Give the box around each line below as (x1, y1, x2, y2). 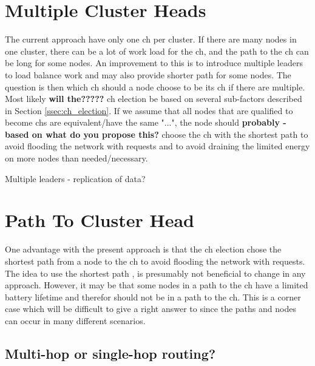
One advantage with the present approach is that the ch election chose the (5, 243, 282, 256)
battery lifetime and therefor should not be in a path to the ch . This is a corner (5, 290, 301, 303)
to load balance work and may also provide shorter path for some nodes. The (5, 68, 291, 81)
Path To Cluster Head (5, 208, 195, 232)
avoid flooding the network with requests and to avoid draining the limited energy (5, 140, 310, 152)
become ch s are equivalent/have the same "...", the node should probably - (5, 116, 286, 129)
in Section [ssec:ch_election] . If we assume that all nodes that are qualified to (5, 104, 293, 117)
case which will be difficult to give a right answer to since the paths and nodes (5, 302, 296, 315)
